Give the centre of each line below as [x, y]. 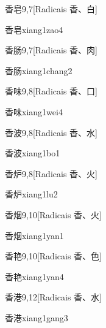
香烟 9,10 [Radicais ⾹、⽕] [53, 214]
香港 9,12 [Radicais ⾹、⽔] [53, 297]
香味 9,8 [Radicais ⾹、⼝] [51, 91]
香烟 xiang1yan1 [34, 235]
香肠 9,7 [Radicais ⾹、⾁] [51, 50]
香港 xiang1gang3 [37, 317]
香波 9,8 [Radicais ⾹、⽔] [51, 132]
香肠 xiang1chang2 [39, 70]
